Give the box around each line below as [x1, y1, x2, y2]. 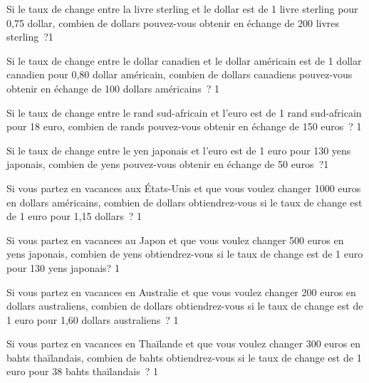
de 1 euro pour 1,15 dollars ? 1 [6, 209, 142, 224]
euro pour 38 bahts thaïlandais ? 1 [6, 364, 158, 379]
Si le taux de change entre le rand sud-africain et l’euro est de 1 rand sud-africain [6, 105, 362, 120]
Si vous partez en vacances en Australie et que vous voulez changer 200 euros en [6, 284, 356, 299]
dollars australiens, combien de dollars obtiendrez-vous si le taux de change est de [6, 298, 363, 313]
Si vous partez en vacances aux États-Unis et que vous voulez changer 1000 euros [6, 180, 361, 195]
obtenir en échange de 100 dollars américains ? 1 [6, 80, 219, 95]
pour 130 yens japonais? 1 [6, 260, 120, 275]
